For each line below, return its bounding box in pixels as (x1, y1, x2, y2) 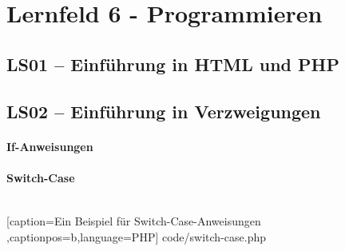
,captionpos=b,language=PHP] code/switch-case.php (6, 228, 267, 245)
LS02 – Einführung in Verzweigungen (6, 98, 321, 123)
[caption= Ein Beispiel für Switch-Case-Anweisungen (6, 212, 261, 229)
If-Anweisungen (6, 137, 93, 154)
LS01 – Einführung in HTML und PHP (6, 51, 339, 76)
